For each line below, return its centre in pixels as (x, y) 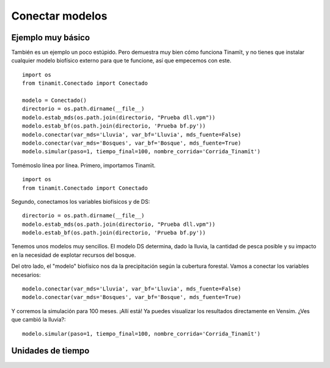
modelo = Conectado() (54, 100)
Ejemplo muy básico (51, 38)
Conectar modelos (59, 16)
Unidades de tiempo (50, 351)
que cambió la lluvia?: (39, 320)
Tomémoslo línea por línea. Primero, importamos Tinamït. (83, 165)
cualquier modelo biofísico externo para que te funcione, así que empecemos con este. (121, 60)
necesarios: (26, 275)
